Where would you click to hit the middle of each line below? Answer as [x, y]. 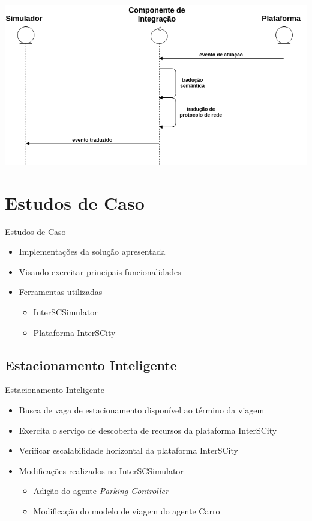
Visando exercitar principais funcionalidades [100, 271]
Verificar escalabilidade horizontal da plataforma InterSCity [128, 450]
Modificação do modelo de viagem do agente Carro [127, 510]
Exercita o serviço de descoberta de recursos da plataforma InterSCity [148, 430]
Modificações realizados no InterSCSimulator [101, 470]
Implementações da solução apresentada [92, 251]
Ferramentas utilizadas [61, 292]
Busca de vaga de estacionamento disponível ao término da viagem [142, 410]
